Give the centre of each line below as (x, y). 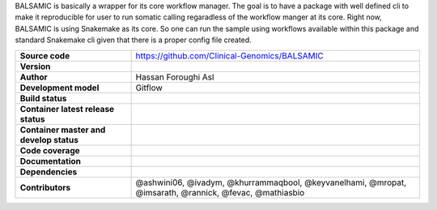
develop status (49, 139)
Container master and (63, 130)
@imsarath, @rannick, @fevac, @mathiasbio (220, 192)
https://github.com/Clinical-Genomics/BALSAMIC (229, 55)
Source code (45, 55)
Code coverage (50, 150)
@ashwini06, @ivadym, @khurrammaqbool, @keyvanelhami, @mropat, (271, 182)
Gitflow (149, 88)
